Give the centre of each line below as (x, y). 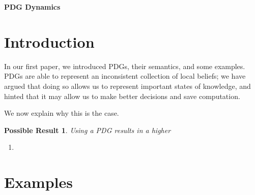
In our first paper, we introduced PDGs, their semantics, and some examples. (125, 66)
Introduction (49, 41)
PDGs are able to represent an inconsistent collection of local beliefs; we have (125, 76)
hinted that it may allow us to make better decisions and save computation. (122, 96)
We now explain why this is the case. (62, 113)
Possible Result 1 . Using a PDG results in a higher (88, 130)
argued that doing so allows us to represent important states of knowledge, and (127, 86)
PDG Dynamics (32, 7)
